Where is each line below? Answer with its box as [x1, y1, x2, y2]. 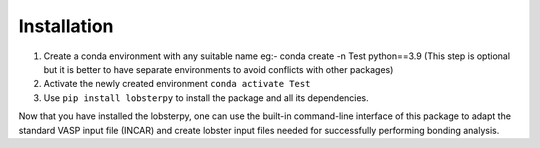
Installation [18, 15, 114, 37]
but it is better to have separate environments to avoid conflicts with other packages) [43, 63, 394, 75]
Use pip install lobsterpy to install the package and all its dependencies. [43, 91, 369, 104]
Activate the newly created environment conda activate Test [43, 78, 311, 90]
